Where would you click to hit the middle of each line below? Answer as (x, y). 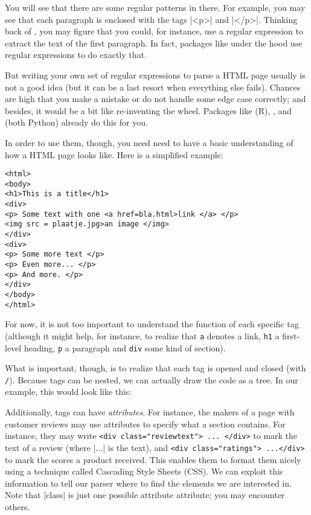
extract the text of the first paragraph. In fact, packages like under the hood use (154, 43)
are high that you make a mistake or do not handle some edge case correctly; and (155, 99)
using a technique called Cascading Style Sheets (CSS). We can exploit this (144, 471)
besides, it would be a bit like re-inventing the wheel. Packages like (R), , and (149, 110)
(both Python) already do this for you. (76, 122)
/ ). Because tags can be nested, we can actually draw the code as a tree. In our (152, 379)
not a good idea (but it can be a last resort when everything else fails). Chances (153, 87)
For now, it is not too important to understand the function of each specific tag (152, 324)
